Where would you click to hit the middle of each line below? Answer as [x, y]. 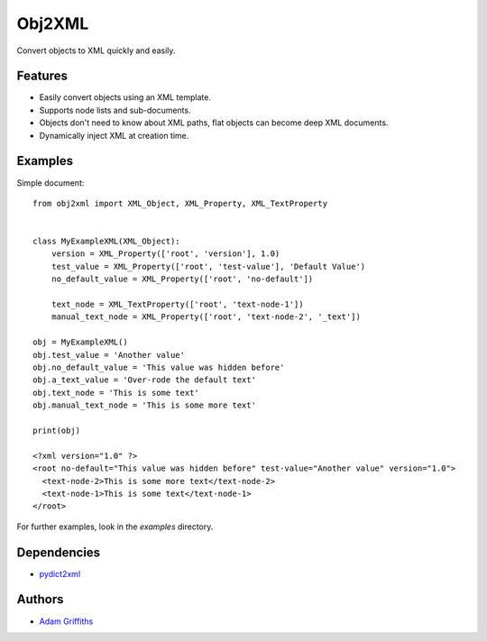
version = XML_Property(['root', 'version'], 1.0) [165, 254]
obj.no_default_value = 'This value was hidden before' [159, 367]
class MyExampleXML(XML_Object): [106, 242]
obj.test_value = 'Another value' [109, 355]
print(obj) [57, 430]
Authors [40, 600]
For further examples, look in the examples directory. [115, 527]
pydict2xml [60, 573]
